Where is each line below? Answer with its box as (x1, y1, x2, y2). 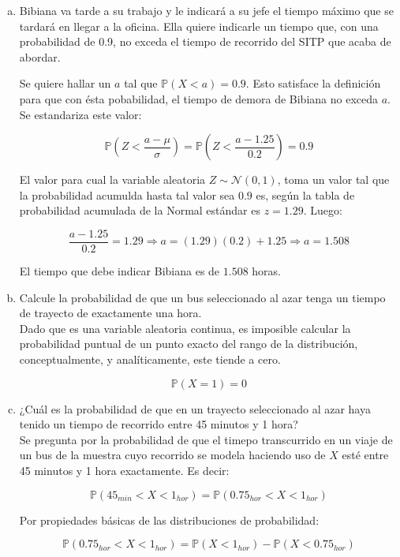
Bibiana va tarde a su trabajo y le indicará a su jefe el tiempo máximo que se (19, 2, 394, 18)
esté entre (342, 447, 389, 463)
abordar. (19, 48, 61, 65)
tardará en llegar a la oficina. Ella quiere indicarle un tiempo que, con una (19, 17, 379, 34)
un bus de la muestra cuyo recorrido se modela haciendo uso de (19, 447, 326, 463)
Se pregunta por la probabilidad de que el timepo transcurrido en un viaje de (19, 431, 393, 447)
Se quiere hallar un (19, 75, 111, 92)
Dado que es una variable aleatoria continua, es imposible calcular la (19, 320, 351, 336)
